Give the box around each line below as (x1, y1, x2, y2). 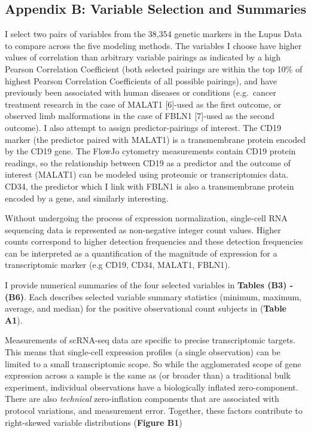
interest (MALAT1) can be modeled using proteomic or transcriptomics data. (5, 168, 288, 181)
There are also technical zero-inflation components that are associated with (5, 392, 279, 405)
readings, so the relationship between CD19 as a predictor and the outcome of (5, 156, 291, 169)
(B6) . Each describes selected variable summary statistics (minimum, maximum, (5, 290, 301, 303)
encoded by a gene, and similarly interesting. (5, 191, 169, 204)
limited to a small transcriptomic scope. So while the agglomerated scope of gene (5, 357, 301, 370)
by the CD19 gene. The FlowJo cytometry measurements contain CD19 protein (5, 145, 296, 157)
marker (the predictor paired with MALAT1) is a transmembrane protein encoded (5, 133, 306, 145)
